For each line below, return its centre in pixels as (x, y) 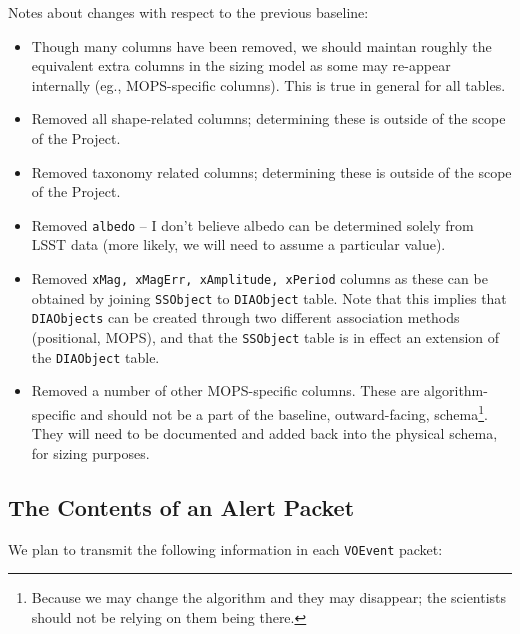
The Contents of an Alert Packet (181, 506)
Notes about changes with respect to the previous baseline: (188, 12)
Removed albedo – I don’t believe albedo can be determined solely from (252, 224)
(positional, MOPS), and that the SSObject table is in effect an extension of (265, 336)
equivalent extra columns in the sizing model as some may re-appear (241, 65)
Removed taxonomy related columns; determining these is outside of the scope (271, 171)
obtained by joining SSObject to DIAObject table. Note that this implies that (269, 297)
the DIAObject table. (95, 356)
